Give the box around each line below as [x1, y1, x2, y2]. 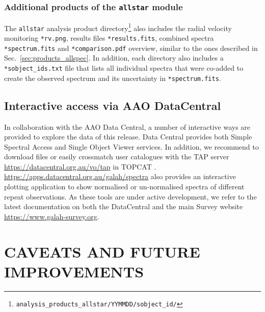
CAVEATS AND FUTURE [4, 241, 200, 262]
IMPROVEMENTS [4, 261, 144, 281]
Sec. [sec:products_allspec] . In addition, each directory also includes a [4, 52, 224, 63]
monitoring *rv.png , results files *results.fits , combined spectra [4, 33, 214, 43]
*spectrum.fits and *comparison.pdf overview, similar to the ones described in [4, 42, 258, 53]
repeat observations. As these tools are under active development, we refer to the [4, 191, 257, 202]
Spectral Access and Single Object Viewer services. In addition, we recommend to [4, 141, 259, 152]
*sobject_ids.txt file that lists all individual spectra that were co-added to [4, 63, 244, 73]
